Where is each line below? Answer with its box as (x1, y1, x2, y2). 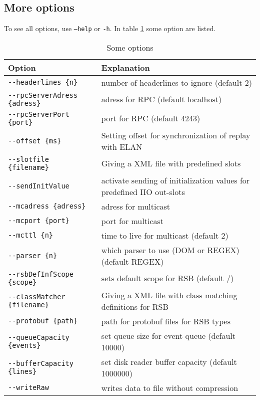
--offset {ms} (8, 136, 61, 145)
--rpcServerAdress (8, 91, 78, 99)
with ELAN (101, 140, 142, 152)
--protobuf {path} (8, 317, 78, 325)
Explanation (101, 61, 150, 73)
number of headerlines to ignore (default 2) (101, 76, 252, 88)
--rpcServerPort (8, 110, 69, 118)
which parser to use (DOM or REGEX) (101, 244, 239, 256)
